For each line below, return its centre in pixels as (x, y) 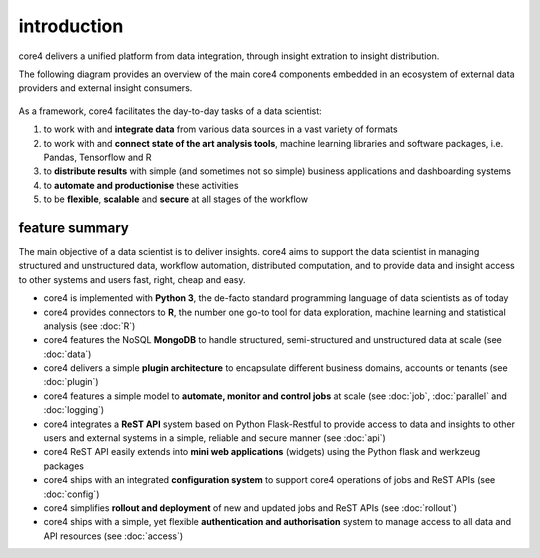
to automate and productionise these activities (141, 185)
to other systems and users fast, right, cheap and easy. (132, 279)
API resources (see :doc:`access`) (113, 536)
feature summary (73, 227)
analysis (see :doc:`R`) (89, 326)
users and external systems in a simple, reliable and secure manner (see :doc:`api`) (215, 438)
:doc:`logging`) (74, 410)
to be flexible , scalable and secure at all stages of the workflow (176, 199)
